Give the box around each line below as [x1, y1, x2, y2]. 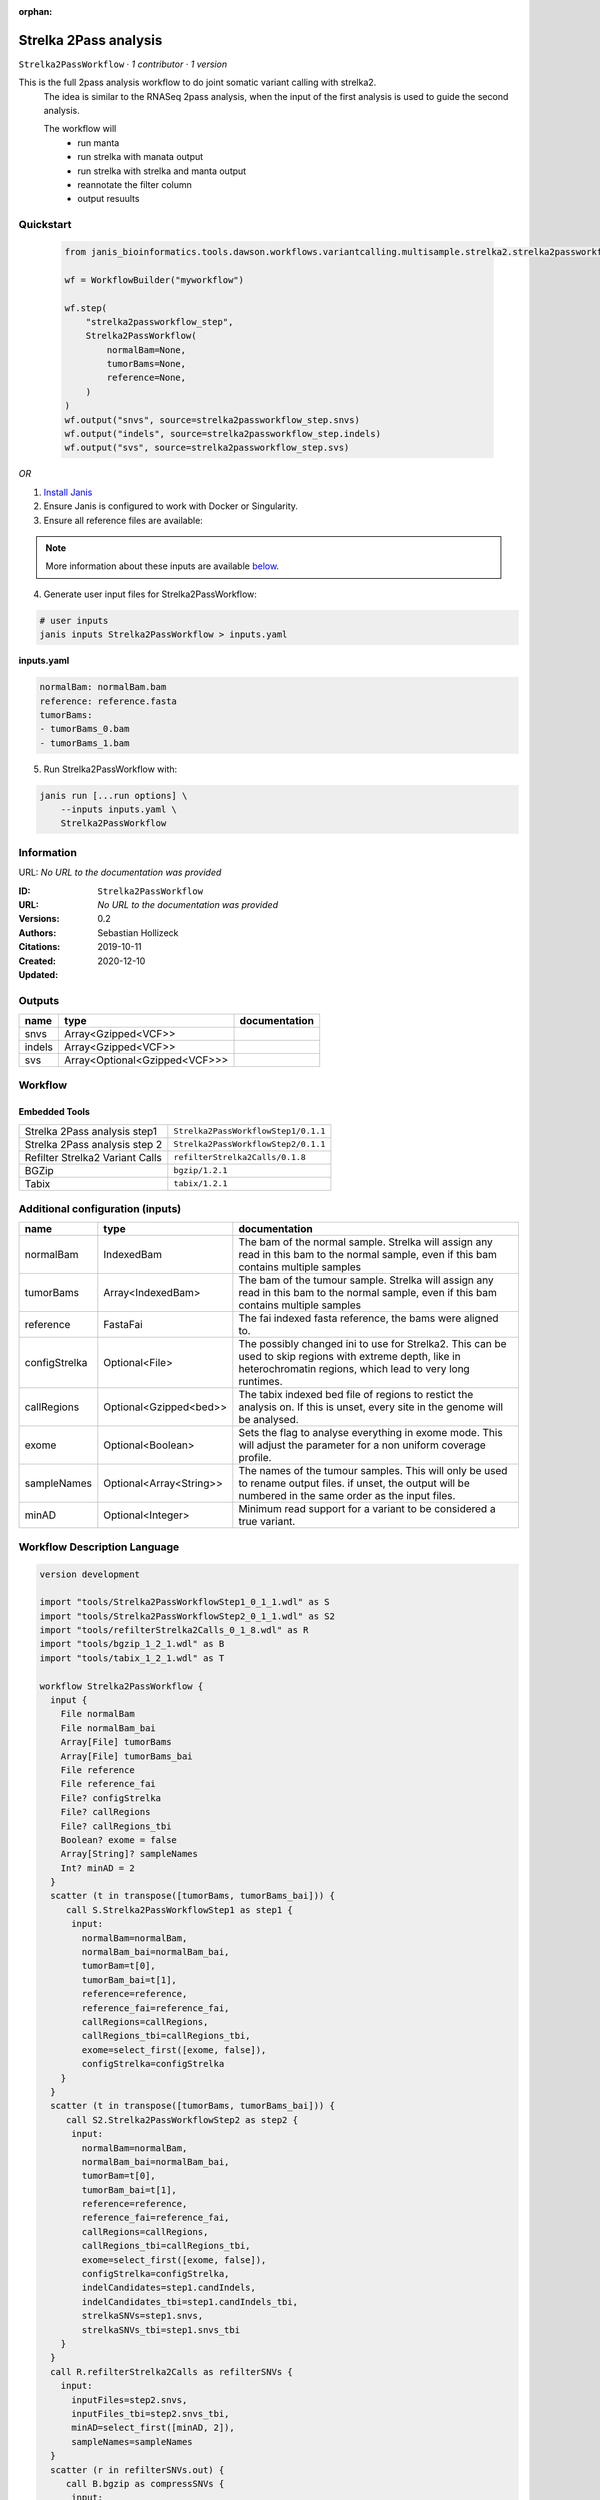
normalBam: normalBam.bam [39, 681, 167, 693]
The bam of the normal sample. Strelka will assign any [238, 1235, 494, 1249]
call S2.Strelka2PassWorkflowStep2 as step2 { [65, 2114, 299, 2125]
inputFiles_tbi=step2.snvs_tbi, [71, 2408, 230, 2419]
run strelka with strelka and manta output [77, 165, 247, 177]
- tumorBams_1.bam [39, 737, 130, 749]
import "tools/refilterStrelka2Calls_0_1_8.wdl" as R [39, 1625, 309, 1636]
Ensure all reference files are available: [43, 514, 204, 526]
